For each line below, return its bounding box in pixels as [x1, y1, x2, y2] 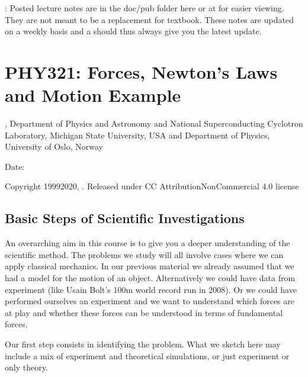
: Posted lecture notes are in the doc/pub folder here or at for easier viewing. [5, 2, 284, 14]
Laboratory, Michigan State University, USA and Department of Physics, [5, 128, 270, 141]
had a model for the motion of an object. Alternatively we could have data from [5, 272, 296, 284]
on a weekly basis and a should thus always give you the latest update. [5, 25, 262, 37]
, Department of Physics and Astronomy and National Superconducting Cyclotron [5, 117, 303, 130]
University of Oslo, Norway [5, 140, 103, 153]
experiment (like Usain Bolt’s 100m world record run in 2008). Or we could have [5, 283, 297, 295]
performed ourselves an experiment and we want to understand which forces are [5, 295, 295, 307]
